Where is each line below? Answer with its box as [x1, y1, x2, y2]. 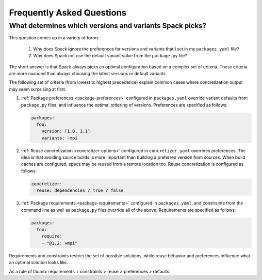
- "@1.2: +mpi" [41, 240, 78, 246]
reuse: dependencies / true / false [36, 188, 124, 193]
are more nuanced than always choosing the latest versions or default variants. [9, 70, 167, 76]
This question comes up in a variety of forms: [9, 35, 100, 41]
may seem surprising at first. [9, 86, 66, 92]
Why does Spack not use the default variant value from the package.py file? [33, 53, 188, 59]
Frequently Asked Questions [9, 7, 127, 18]
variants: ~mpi [41, 135, 78, 140]
